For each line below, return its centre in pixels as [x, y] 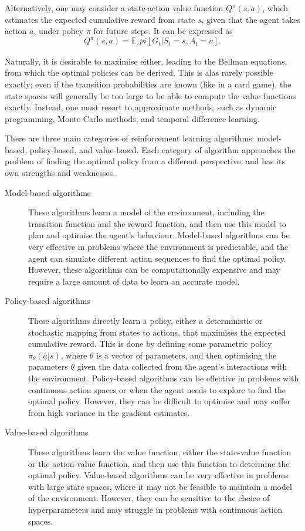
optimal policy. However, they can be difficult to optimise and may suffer [160, 401]
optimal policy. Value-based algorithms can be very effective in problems [158, 475]
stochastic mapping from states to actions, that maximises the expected [157, 332]
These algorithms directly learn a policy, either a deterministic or [145, 321]
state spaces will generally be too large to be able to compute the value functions [150, 95]
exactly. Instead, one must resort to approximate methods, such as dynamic [141, 107]
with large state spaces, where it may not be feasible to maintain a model [160, 486]
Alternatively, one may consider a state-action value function [114, 8]
